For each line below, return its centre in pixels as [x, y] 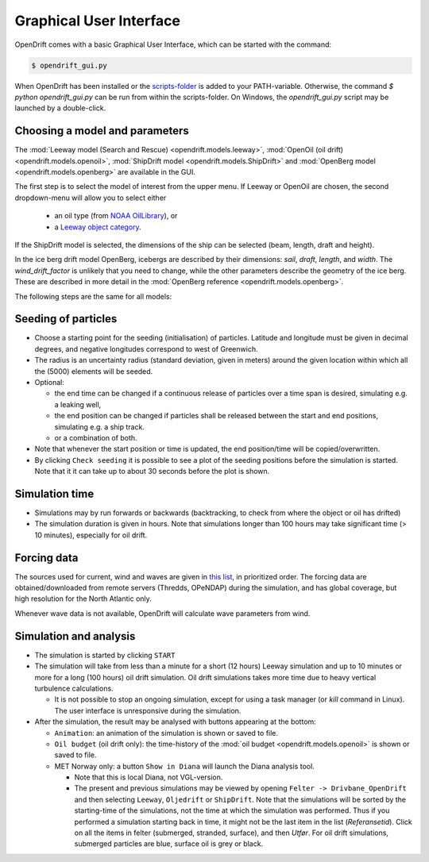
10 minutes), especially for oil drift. [91, 535]
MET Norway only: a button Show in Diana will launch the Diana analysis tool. [185, 766]
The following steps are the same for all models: [93, 296]
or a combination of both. [96, 437]
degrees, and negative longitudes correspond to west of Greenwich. [146, 348]
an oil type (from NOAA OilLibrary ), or [116, 216]
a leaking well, [78, 404]
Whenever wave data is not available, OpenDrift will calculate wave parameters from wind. [162, 613]
